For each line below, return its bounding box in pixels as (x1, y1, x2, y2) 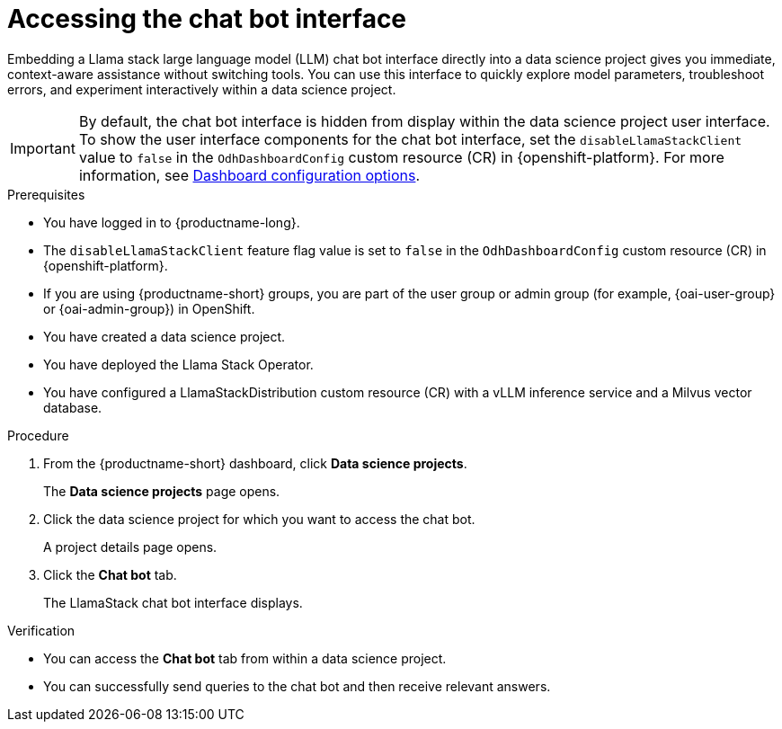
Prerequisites (7, 186, 85, 202)
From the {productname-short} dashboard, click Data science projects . (43, 455, 467, 471)
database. (43, 399, 102, 415)
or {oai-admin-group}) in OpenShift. (43, 300, 255, 316)
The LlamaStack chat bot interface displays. (43, 594, 303, 610)
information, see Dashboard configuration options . (78, 165, 421, 184)
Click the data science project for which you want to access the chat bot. (43, 511, 475, 527)
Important (10, 138, 76, 157)
